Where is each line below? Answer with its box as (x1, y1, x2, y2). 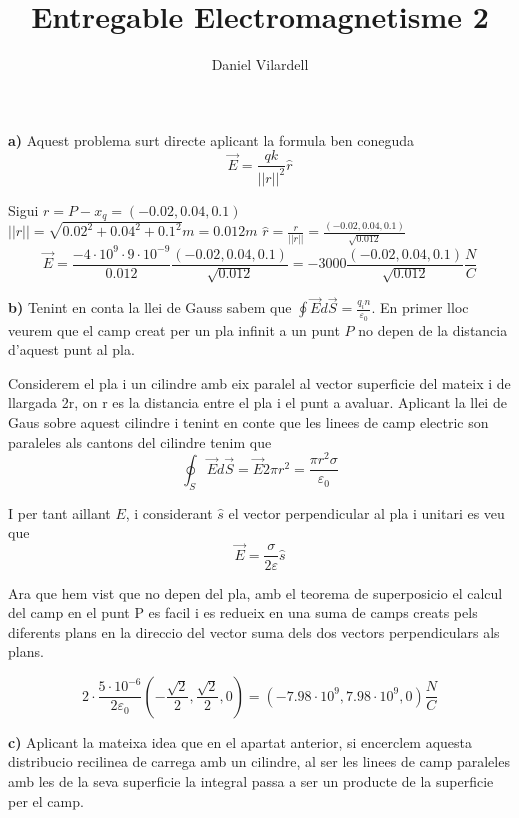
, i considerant (125, 502, 213, 523)
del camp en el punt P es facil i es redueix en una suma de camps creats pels (8, 602, 478, 623)
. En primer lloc (371, 297, 469, 318)
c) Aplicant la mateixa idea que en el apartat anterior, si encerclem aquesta (8, 731, 473, 752)
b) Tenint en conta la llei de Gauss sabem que (8, 297, 292, 318)
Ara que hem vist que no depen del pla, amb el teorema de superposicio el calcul (8, 582, 503, 603)
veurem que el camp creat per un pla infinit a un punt (8, 319, 340, 340)
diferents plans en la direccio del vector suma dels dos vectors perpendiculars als (8, 621, 500, 642)
